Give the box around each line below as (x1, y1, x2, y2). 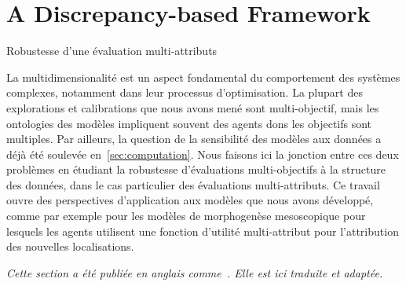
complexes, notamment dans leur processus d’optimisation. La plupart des (6, 84, 363, 101)
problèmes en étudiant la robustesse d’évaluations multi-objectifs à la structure (6, 161, 386, 178)
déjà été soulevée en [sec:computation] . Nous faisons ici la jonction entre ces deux (6, 145, 399, 162)
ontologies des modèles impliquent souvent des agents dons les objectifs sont (6, 115, 372, 131)
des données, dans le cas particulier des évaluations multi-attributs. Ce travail (6, 176, 380, 192)
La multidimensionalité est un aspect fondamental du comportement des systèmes (6, 68, 401, 85)
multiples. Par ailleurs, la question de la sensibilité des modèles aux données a (6, 130, 382, 147)
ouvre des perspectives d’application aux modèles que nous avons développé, (6, 192, 374, 208)
